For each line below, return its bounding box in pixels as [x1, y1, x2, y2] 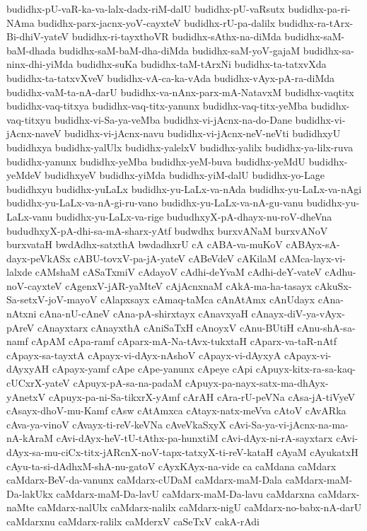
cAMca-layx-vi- [279, 250, 346, 265]
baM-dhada [6, 42, 56, 57]
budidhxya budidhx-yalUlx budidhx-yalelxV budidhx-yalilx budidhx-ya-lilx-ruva [6, 139, 354, 154]
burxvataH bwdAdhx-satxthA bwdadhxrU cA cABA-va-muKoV [6, 237, 283, 252]
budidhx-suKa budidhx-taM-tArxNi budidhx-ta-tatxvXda [76, 57, 327, 71]
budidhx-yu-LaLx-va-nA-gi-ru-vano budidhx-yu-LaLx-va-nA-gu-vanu [6, 195, 303, 210]
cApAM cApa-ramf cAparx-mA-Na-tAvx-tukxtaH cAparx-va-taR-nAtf [31, 334, 337, 349]
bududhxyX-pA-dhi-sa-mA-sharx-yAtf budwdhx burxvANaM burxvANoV [6, 223, 328, 238]
